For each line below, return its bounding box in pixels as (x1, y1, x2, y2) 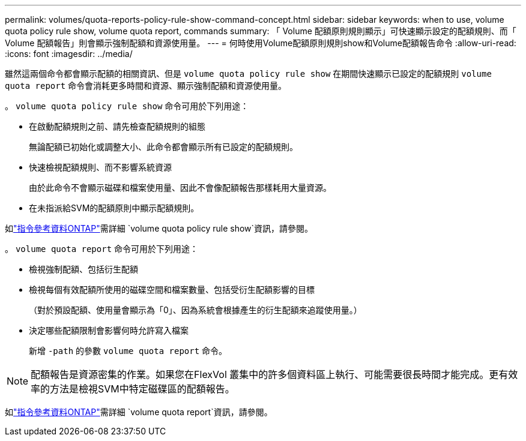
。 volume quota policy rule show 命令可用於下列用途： (5, 101, 249, 111)
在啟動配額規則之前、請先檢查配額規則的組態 (29, 121, 205, 131)
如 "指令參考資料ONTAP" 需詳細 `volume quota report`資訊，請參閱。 (5, 407, 273, 417)
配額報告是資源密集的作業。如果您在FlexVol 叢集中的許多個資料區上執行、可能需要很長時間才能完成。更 (31, 368, 499, 380)
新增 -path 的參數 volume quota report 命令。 (29, 346, 228, 356)
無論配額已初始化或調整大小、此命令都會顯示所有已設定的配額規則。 (29, 142, 298, 152)
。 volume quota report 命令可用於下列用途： (5, 244, 199, 254)
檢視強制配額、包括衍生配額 (29, 264, 138, 274)
